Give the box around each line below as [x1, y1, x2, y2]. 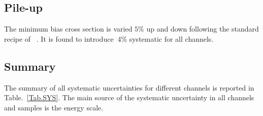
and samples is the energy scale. [4, 102, 104, 112]
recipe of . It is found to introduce [4, 33, 114, 44]
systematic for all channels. [129, 33, 214, 44]
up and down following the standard [146, 23, 259, 34]
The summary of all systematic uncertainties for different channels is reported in [4, 82, 254, 93]
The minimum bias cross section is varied [4, 23, 133, 34]
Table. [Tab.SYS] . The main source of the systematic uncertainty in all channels [4, 92, 254, 103]
